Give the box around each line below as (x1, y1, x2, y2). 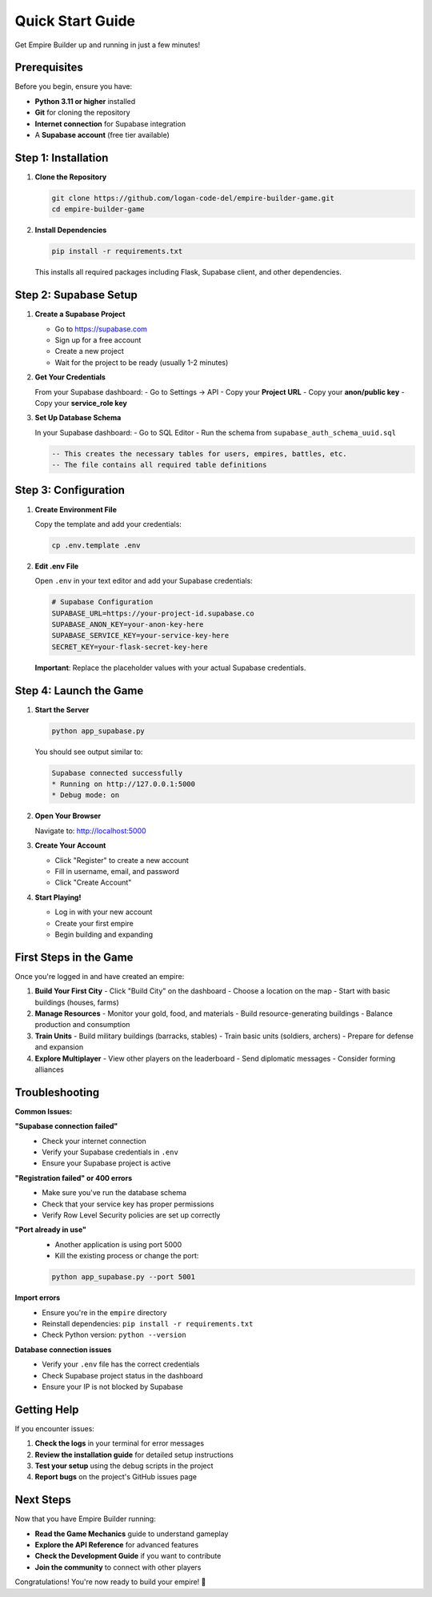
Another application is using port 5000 (54, 1239, 182, 1249)
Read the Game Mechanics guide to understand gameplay (34, 1529, 229, 1539)
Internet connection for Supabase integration (34, 118, 186, 128)
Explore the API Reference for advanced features (34, 1540, 199, 1550)
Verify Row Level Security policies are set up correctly (42, 1210, 221, 1220)
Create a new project (54, 347, 124, 356)
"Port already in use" (14, 1225, 87, 1234)
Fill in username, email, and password (54, 867, 180, 877)
